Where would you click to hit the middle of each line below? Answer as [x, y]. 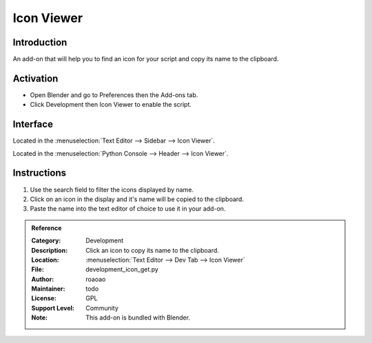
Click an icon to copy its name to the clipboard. [153, 250]
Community [102, 308]
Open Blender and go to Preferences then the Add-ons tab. [114, 95]
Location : [45, 260]
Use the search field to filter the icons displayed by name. [112, 189]
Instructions [40, 173]
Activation [35, 78]
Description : [50, 250]
